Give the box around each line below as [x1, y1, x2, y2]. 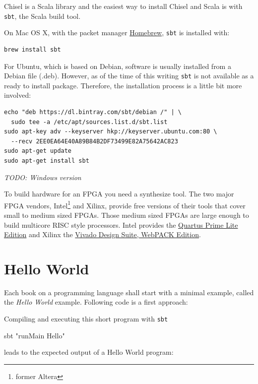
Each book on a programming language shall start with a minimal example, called [4, 287, 254, 297]
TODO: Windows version [4, 172, 81, 182]
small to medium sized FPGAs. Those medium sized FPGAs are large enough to [4, 209, 249, 220]
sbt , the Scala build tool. [4, 10, 81, 21]
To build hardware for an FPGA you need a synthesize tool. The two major [4, 189, 234, 199]
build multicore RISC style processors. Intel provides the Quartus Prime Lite [4, 219, 238, 230]
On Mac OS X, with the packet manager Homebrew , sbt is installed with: [4, 27, 230, 38]
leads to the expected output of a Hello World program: [4, 347, 174, 357]
